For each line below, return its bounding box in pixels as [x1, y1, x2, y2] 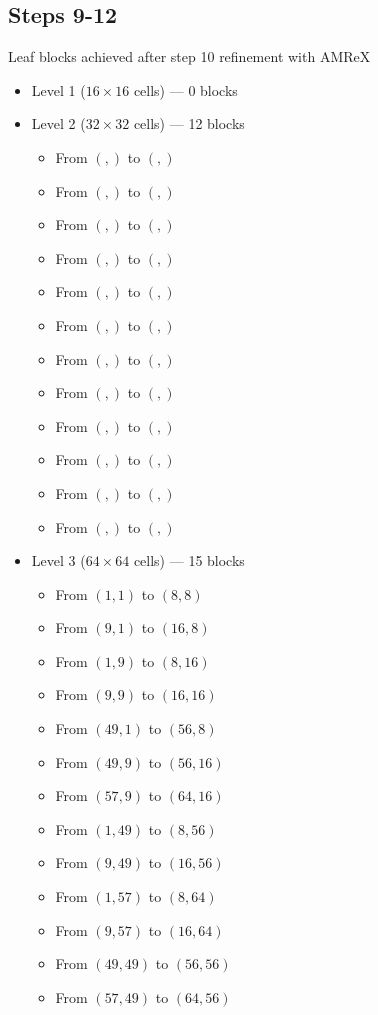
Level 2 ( [31, 113, 86, 134]
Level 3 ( [31, 550, 86, 571]
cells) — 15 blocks [133, 550, 245, 571]
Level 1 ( [31, 79, 86, 100]
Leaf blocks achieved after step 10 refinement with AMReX [8, 46, 371, 67]
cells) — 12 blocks [133, 113, 245, 134]
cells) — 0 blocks [133, 79, 238, 100]
